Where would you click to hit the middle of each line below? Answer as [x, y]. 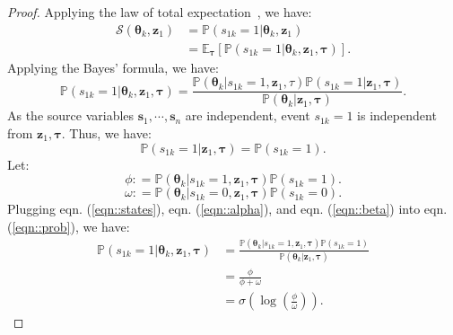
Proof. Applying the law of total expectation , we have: [160, 12]
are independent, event [248, 115]
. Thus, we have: [106, 132]
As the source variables [71, 115]
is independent [397, 115]
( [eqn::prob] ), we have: [69, 226]
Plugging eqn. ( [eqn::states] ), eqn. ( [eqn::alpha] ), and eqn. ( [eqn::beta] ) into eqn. [227, 209]
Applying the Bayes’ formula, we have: [113, 67]
